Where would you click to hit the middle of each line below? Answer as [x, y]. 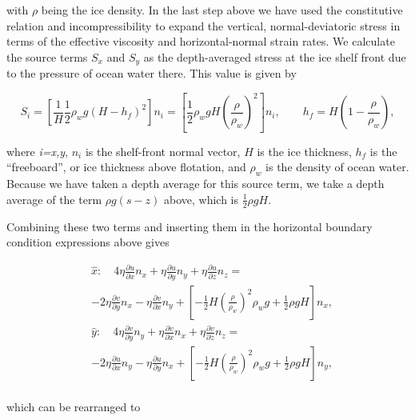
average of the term [54, 199]
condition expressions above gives [88, 242]
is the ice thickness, [304, 151]
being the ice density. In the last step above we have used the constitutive [222, 10]
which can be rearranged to [74, 406]
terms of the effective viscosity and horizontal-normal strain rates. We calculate [201, 41]
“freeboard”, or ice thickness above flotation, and [126, 167]
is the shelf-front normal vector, [163, 151]
